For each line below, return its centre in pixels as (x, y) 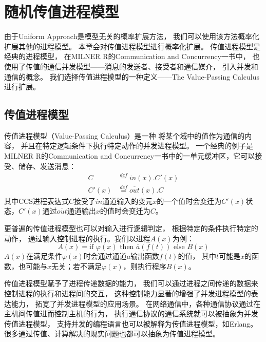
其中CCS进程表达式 (36, 201)
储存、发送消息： (47, 166)
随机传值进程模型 (62, 12)
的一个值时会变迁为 (189, 201)
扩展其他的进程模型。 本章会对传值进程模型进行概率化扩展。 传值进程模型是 (132, 46)
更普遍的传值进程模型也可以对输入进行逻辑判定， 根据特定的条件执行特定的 (131, 228)
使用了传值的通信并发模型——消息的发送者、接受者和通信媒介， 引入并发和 (131, 66)
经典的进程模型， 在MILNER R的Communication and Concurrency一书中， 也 (132, 56)
